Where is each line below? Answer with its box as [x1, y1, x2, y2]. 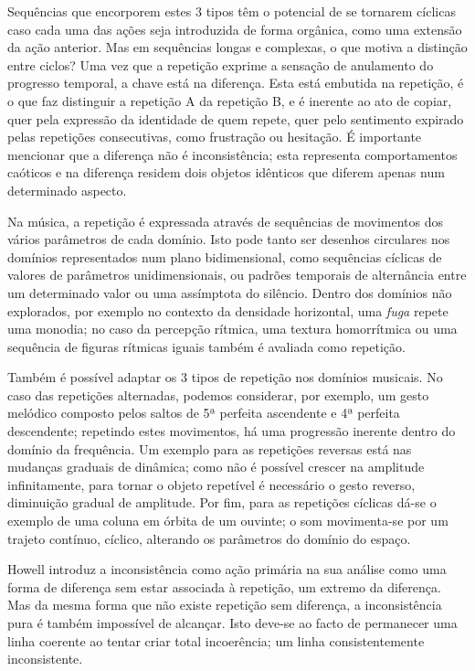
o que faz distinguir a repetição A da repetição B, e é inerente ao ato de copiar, [7, 91, 452, 110]
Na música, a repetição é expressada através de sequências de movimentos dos [7, 211, 444, 230]
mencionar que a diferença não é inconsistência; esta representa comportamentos [7, 144, 458, 164]
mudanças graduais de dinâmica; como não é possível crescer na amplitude [7, 457, 425, 476]
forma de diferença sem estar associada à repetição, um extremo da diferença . [7, 577, 441, 596]
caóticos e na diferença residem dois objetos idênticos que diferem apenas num [7, 163, 445, 182]
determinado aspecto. [7, 180, 127, 199]
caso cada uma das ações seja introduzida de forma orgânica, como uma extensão [7, 19, 462, 38]
